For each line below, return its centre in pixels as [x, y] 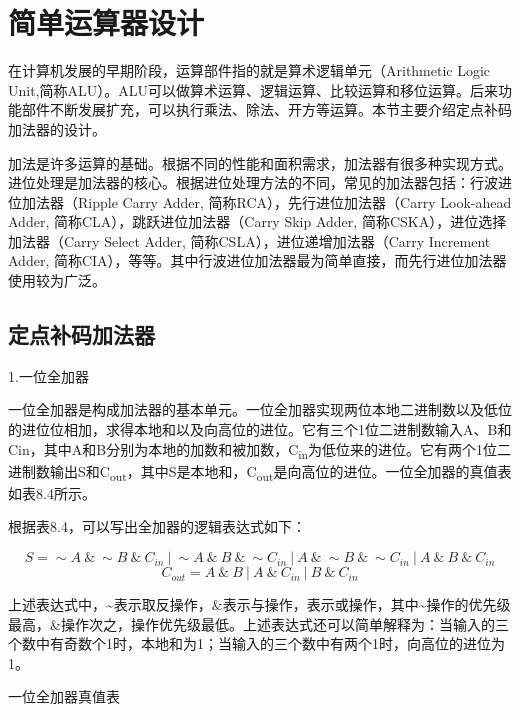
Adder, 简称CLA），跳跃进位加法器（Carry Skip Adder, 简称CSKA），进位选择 [257, 221]
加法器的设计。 [57, 128]
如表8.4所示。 [52, 492]
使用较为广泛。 [57, 280]
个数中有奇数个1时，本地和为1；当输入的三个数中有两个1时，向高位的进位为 [256, 643]
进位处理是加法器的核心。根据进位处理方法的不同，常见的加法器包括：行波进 [260, 182]
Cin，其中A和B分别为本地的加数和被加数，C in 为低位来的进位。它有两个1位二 [260, 450]
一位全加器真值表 [64, 696]
